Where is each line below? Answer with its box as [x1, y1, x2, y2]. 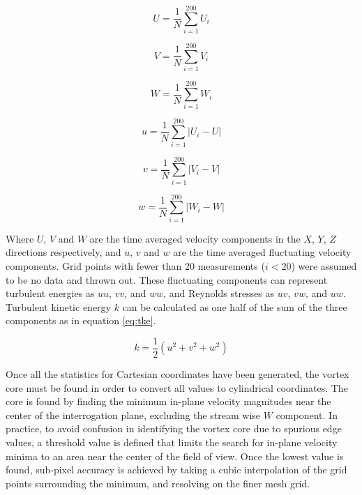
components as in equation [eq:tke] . [6, 313, 156, 328]
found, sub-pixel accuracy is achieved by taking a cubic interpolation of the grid [6, 462, 347, 477]
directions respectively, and [6, 245, 121, 259]
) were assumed [291, 258, 357, 273]
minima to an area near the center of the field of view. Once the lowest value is [6, 448, 344, 463]
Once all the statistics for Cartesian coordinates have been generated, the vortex [6, 366, 349, 381]
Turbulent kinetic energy [6, 299, 111, 314]
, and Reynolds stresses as [163, 286, 275, 300]
